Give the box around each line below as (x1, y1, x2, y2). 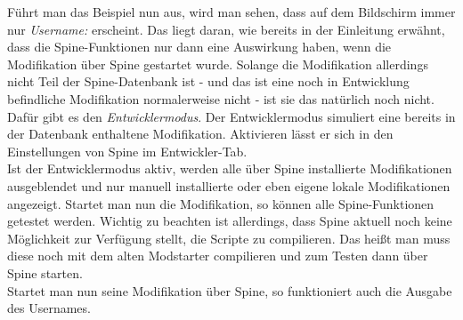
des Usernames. (7, 299, 91, 317)
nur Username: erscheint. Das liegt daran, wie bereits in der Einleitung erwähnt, (7, 20, 445, 38)
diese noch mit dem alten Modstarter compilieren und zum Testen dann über (7, 246, 428, 265)
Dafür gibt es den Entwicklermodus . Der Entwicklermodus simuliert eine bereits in (7, 107, 456, 125)
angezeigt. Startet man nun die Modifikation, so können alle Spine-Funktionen (7, 194, 435, 212)
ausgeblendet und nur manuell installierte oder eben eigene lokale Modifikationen (7, 176, 451, 195)
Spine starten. (7, 263, 83, 282)
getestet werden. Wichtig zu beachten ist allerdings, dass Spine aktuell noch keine (7, 212, 452, 230)
